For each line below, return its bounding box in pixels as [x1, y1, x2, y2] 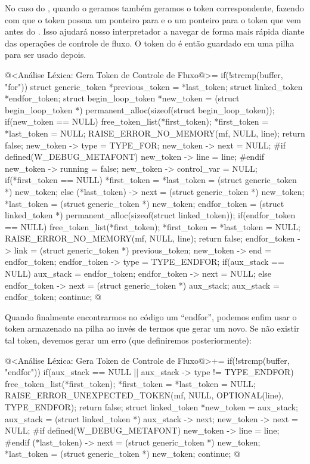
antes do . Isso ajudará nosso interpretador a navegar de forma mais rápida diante [5, 25, 305, 38]
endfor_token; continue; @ [5, 290, 101, 303]
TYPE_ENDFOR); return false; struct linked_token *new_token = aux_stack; [5, 401, 298, 413]
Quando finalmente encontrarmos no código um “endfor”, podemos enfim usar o [5, 310, 297, 323]
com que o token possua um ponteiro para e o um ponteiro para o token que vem [5, 13, 301, 26]
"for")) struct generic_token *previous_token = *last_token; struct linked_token [5, 80, 303, 92]
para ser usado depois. [5, 48, 86, 61]
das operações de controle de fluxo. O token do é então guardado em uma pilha [5, 36, 294, 49]
